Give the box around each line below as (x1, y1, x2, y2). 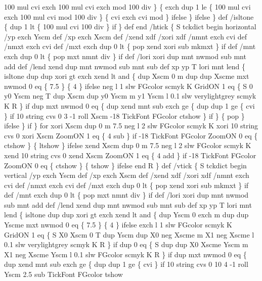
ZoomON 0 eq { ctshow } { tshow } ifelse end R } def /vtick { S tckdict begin (4, 160, 247, 170)
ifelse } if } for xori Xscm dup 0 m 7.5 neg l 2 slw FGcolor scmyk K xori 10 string (4, 120, 258, 131)
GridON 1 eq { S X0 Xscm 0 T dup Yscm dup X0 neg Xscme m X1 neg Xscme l (4, 229, 254, 240)
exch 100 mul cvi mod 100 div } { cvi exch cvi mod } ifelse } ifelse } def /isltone (4, 11, 254, 22)
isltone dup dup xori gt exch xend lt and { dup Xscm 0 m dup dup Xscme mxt (4, 71, 249, 81)
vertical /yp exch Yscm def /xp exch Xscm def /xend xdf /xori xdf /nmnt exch (4, 170, 249, 180)
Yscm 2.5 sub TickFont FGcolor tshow (4, 269, 123, 279)
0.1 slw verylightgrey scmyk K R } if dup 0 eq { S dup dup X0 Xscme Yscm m (4, 239, 248, 250)
